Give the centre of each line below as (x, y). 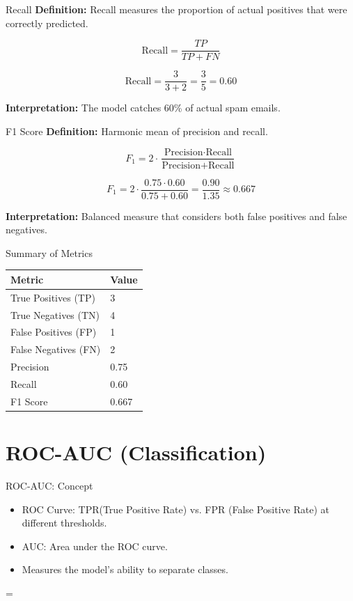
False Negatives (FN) (56, 349)
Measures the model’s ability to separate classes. (125, 569)
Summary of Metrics (49, 252)
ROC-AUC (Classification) (136, 452)
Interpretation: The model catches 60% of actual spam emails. (143, 108)
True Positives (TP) (53, 297)
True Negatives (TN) (55, 314)
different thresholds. (64, 523)
